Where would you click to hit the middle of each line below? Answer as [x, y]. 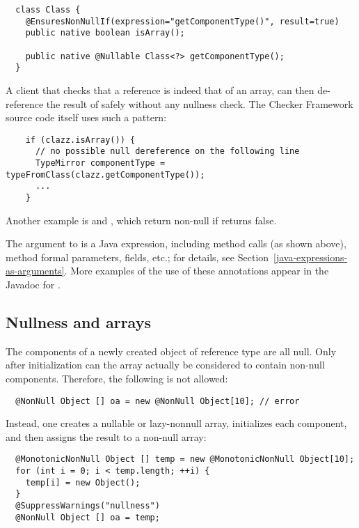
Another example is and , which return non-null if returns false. [141, 220]
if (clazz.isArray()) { [80, 140]
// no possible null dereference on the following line [167, 152]
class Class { [48, 10]
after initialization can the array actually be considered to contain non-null [165, 365]
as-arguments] [35, 271]
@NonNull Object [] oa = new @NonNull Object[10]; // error [158, 401]
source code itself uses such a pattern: [86, 117]
